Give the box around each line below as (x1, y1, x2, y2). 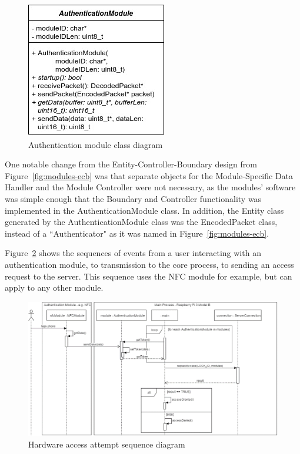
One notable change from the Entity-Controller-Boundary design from (5, 158, 257, 170)
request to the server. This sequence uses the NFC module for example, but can (5, 270, 292, 282)
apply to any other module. (5, 281, 104, 294)
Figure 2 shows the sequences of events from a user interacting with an (5, 247, 261, 259)
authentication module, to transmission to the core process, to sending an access (5, 258, 294, 270)
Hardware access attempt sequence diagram (28, 438, 185, 450)
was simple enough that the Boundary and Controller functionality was (5, 192, 262, 204)
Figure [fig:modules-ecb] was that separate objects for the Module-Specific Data (5, 169, 294, 181)
